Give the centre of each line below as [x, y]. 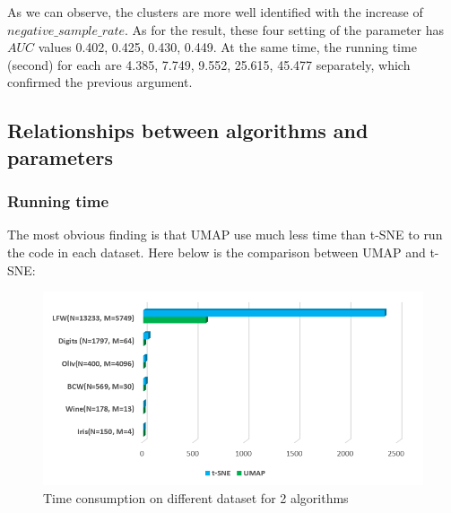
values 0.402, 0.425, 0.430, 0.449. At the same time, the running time [227, 47]
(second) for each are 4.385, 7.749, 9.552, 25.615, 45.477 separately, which [209, 64]
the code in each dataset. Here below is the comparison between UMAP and [217, 252]
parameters [60, 157]
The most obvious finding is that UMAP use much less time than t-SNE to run [225, 235]
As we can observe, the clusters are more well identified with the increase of [215, 12]
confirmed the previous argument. [100, 82]
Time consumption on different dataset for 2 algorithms [196, 498]
